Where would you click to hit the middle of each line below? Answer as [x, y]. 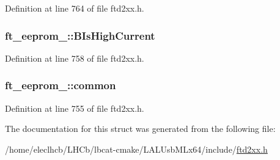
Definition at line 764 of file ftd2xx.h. [75, 8]
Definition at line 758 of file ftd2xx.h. [75, 58]
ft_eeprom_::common [61, 85]
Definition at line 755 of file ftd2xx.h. [75, 108]
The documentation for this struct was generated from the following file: [140, 129]
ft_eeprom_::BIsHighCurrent [80, 35]
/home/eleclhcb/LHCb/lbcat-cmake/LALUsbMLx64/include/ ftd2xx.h [136, 149]
